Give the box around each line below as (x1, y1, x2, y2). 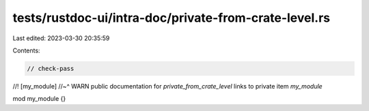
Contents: (12, 46, 40, 54)
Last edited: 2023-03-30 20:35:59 (12, 34, 110, 42)
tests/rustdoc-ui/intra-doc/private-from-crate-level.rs (12, 10, 331, 25)
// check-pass (27, 65, 74, 72)
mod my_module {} (12, 95, 66, 103)
